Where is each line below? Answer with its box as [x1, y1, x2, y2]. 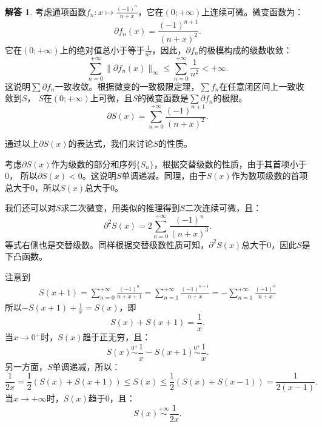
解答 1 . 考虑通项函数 [5, 5, 86, 18]
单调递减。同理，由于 [121, 169, 207, 182]
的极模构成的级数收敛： [198, 43, 292, 56]
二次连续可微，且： [185, 201, 262, 214]
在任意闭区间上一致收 [219, 79, 304, 92]
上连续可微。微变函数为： [201, 5, 304, 18]
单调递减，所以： [52, 360, 121, 372]
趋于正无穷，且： [82, 331, 151, 343]
